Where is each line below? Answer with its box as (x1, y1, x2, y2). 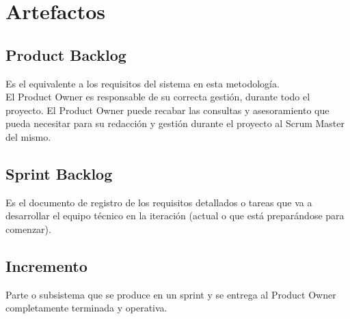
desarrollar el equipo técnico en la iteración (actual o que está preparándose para (5, 208, 345, 223)
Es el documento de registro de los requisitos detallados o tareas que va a (5, 195, 312, 209)
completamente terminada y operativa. (5, 301, 167, 315)
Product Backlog (5, 44, 126, 65)
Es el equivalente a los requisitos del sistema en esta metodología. (5, 76, 280, 90)
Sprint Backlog (5, 163, 113, 184)
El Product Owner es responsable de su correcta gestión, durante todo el (5, 89, 310, 104)
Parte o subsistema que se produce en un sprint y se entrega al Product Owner (5, 287, 336, 301)
